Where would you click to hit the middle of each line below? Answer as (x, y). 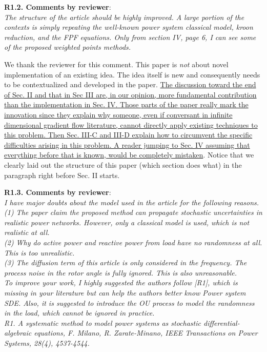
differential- (221, 322)
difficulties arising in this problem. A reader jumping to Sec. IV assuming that (127, 144)
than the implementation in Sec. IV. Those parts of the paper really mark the (126, 104)
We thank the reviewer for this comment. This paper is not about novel (116, 64)
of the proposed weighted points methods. (68, 47)
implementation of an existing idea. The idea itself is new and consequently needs (132, 74)
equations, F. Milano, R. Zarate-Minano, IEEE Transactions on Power (146, 333)
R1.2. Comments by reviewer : (58, 7)
